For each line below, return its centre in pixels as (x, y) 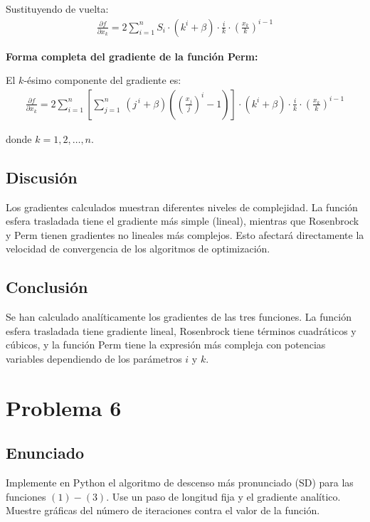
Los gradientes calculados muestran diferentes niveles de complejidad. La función (182, 207)
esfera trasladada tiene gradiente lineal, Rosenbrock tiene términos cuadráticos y (181, 330)
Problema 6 (64, 407)
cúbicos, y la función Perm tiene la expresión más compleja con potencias (166, 345)
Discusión (42, 177)
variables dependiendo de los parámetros (94, 358)
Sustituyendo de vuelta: (57, 9)
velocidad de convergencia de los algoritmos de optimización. (138, 249)
